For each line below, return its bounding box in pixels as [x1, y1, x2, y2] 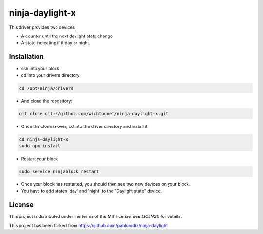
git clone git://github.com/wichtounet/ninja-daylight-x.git [19, 111, 169, 116]
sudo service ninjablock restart [19, 168, 99, 174]
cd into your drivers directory [21, 72, 80, 78]
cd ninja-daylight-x [19, 136, 68, 142]
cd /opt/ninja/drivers [19, 85, 74, 91]
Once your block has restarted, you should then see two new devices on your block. [21, 181, 190, 187]
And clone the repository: [21, 98, 73, 104]
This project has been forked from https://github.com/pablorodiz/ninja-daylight [9, 222, 168, 228]
